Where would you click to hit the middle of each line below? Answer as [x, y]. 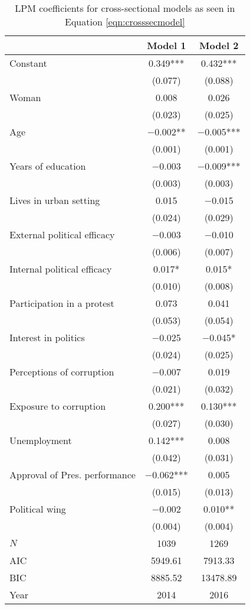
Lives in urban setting [55, 200]
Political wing [38, 509]
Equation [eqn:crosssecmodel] [125, 22]
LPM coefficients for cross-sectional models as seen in [125, 8]
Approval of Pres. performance [73, 474]
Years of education [48, 166]
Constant [28, 63]
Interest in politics [47, 337]
